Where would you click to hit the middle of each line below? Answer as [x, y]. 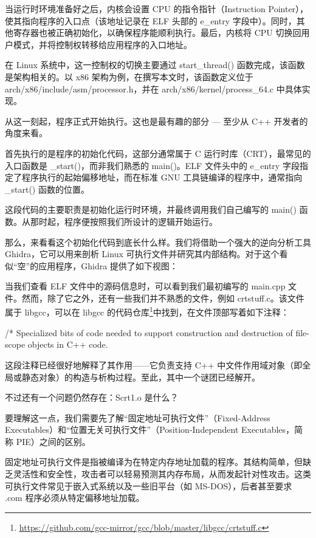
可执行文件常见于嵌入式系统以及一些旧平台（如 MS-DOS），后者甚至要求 [149, 485]
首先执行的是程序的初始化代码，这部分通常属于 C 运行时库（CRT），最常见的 [158, 153]
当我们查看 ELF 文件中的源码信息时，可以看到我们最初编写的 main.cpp [145, 286]
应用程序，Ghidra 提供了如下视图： [108, 265]
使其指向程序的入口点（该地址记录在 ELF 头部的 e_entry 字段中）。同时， [151, 20]
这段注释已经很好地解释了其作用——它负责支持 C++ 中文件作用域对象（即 [154, 364]
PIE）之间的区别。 [53, 441]
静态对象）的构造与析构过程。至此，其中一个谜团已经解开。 [141, 377]
